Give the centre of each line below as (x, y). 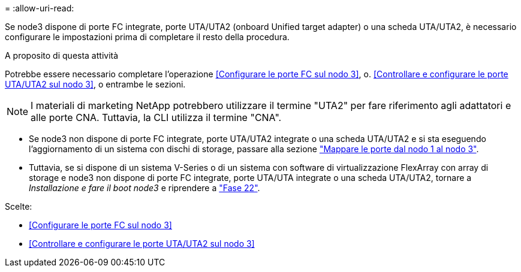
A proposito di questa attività (62, 55)
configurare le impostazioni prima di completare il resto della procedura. (147, 37)
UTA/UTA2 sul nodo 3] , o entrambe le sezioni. (95, 84)
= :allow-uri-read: (40, 8)
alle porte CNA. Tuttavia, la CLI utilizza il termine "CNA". (156, 117)
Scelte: (19, 206)
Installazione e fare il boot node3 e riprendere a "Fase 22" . (144, 188)
